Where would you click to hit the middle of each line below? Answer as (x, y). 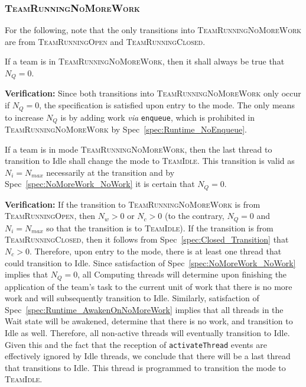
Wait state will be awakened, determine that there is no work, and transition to (149, 321)
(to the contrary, (194, 216)
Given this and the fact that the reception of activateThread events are (136, 344)
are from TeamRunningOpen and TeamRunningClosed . (105, 41)
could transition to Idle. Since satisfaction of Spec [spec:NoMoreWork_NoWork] (150, 262)
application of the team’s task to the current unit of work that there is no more (149, 286)
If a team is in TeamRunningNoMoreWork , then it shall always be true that (145, 61)
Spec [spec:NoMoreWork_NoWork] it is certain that (100, 184)
